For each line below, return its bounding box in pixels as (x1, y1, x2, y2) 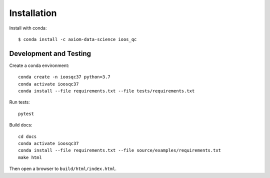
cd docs (18, 133, 37, 139)
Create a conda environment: (9, 62, 69, 68)
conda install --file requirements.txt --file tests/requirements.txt (18, 88, 195, 94)
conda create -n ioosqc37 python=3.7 (18, 74, 111, 80)
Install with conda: (9, 25, 47, 31)
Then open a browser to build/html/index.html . (9, 165, 117, 172)
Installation (9, 7, 57, 18)
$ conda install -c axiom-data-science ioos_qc (18, 36, 137, 42)
